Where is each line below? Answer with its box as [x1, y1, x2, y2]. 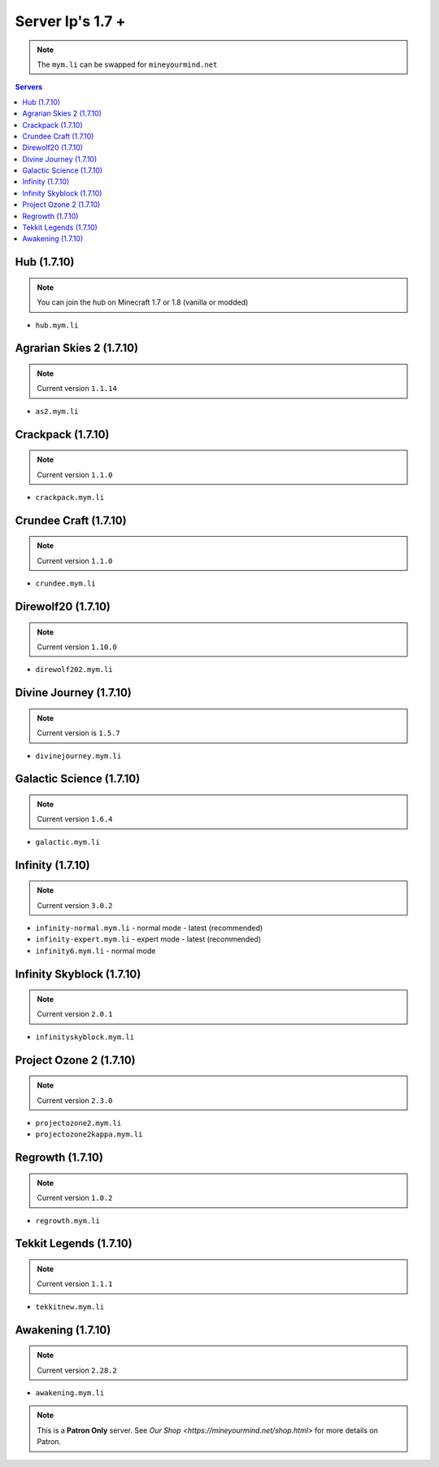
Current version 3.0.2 [37, 900, 113, 910]
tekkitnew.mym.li [35, 1302, 105, 1311]
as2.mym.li [35, 406, 79, 415]
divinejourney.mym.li [35, 751, 122, 761]
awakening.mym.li [35, 1389, 105, 1398]
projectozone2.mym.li [35, 1118, 122, 1128]
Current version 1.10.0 [37, 642, 117, 652]
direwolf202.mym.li [35, 665, 113, 674]
